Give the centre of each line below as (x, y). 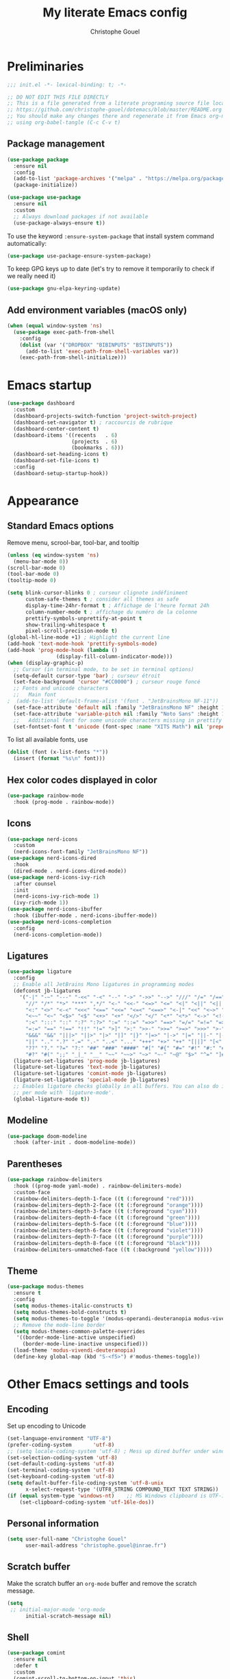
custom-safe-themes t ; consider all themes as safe (102, 599)
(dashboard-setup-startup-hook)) (61, 473)
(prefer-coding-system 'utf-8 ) (61, 1445)
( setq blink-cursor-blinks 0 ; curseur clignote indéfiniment (98, 593)
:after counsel (35, 884)
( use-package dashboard (41, 403)
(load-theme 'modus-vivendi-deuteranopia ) (75, 1350)
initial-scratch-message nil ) (68, 1616)
